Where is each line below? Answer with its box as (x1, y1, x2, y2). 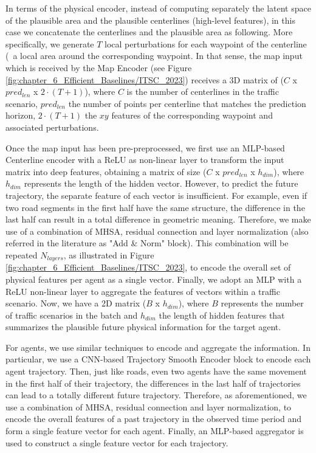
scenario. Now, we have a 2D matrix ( (5, 297, 146, 309)
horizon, (5, 109, 36, 122)
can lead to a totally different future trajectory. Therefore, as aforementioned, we (5, 389, 307, 401)
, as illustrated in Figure (63, 248, 154, 261)
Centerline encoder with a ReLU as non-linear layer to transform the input (5, 153, 284, 166)
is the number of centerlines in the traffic (126, 85, 279, 98)
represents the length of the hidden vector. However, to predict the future (24, 177, 298, 190)
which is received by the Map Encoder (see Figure (5, 61, 192, 74)
